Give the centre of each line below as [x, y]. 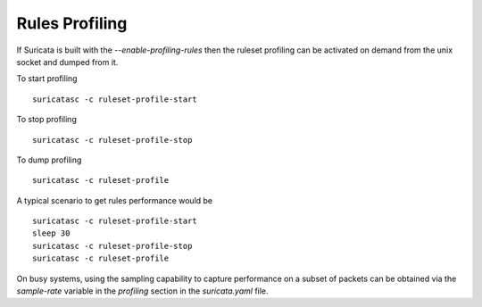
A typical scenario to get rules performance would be [115, 200]
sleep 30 [51, 233]
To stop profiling [47, 120]
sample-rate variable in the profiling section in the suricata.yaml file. [142, 291]
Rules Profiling [72, 23]
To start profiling [47, 79]
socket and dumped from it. [67, 62]
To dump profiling [49, 160]
